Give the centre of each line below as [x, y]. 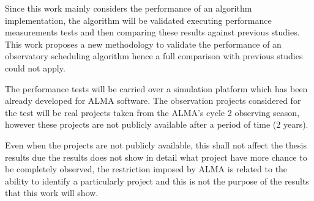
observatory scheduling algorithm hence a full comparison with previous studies [154, 56]
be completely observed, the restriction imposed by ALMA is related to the [146, 169]
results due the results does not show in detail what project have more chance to [156, 157]
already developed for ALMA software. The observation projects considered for [153, 100]
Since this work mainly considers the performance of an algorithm [129, 8]
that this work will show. [52, 193]
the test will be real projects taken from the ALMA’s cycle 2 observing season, [152, 112]
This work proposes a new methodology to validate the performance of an [143, 44]
